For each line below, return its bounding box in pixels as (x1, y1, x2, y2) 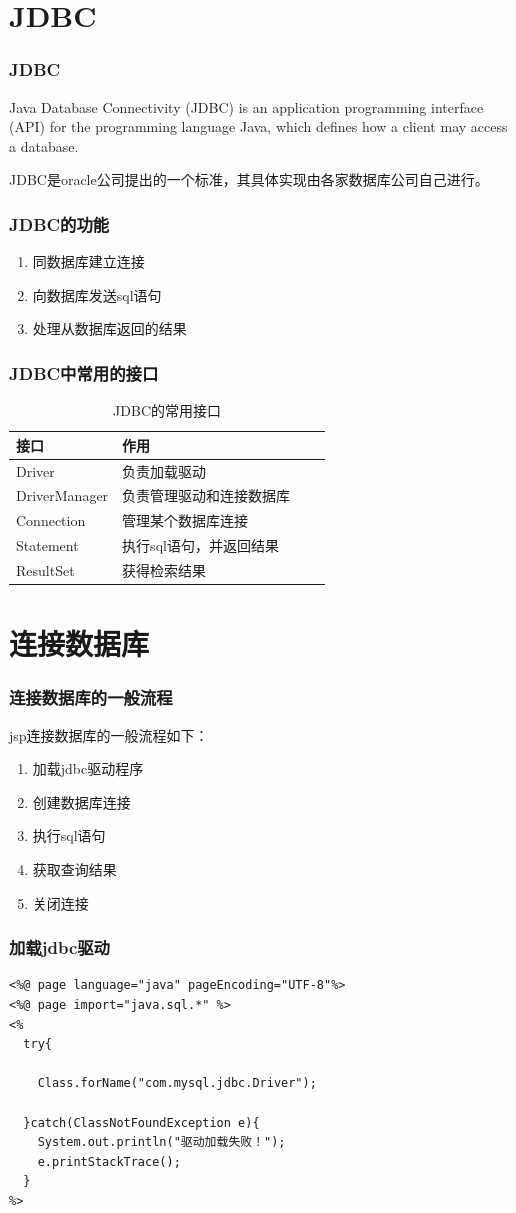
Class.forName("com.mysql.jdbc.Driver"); (37, 1076, 317, 1091)
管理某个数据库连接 (122, 510, 249, 531)
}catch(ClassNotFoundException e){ (23, 1115, 260, 1130)
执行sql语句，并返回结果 (122, 535, 279, 556)
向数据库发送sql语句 (32, 284, 162, 305)
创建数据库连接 (32, 791, 131, 812)
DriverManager (16, 485, 109, 506)
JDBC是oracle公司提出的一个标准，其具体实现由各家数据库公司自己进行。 (9, 169, 489, 190)
